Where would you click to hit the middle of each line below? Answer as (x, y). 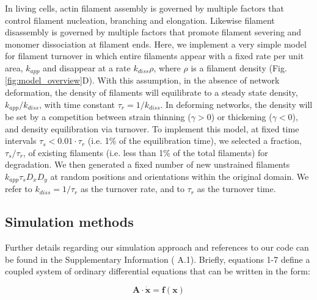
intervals (21, 141)
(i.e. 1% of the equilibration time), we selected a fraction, (195, 141)
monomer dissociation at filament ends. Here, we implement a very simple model (156, 44)
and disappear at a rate (87, 67)
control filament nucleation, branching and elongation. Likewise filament (140, 20)
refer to (19, 189)
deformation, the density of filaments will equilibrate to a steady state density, (151, 92)
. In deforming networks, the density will (236, 104)
